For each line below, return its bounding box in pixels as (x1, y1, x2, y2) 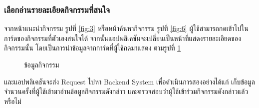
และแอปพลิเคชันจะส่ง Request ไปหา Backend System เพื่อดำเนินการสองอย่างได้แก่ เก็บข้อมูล (4, 76, 255, 86)
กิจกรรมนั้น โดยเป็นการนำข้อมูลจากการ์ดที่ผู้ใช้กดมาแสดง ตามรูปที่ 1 (4, 42, 181, 53)
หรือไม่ (4, 95, 21, 106)
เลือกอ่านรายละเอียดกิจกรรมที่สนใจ (4, 3, 110, 15)
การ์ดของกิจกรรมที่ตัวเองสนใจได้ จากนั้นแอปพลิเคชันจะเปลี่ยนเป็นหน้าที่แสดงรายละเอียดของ (4, 32, 241, 43)
